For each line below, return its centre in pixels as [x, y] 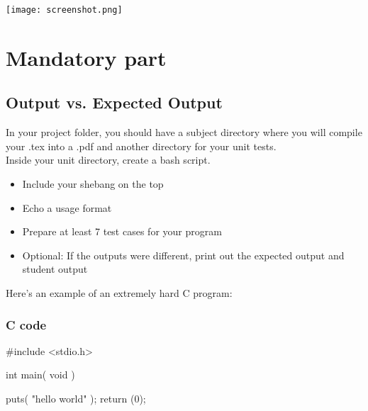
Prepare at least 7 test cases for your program [122, 231]
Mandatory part [86, 57]
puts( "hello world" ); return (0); [76, 398]
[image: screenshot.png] [64, 10]
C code [26, 324]
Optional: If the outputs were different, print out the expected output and [183, 255]
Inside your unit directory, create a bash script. [108, 160]
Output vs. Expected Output [114, 102]
